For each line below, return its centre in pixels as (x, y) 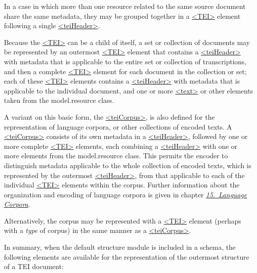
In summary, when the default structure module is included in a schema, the (120, 247)
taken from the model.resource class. (59, 100)
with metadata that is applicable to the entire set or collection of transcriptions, (125, 61)
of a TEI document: (34, 266)
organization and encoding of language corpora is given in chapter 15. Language (126, 194)
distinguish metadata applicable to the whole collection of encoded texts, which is (128, 165)
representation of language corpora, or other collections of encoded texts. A (118, 126)
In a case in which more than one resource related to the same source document (125, 6)
